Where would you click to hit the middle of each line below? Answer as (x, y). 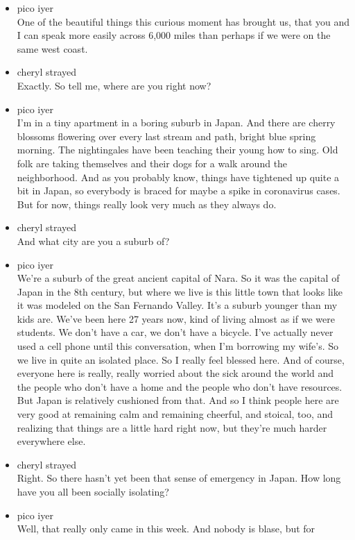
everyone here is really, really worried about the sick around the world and (175, 373)
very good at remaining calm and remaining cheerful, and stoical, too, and (175, 414)
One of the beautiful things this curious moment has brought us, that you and (183, 21)
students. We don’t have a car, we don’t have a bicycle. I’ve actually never (175, 332)
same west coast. (52, 48)
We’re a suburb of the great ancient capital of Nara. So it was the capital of (178, 278)
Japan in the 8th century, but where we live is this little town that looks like (180, 291)
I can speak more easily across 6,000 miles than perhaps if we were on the (174, 35)
